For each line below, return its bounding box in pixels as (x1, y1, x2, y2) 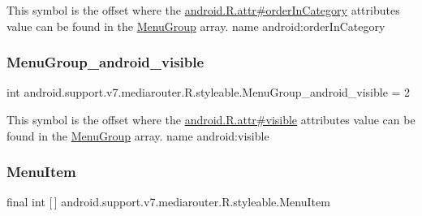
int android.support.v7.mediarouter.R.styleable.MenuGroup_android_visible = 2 (6, 84, 411, 101)
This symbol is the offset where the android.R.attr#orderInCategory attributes (6, 2, 400, 18)
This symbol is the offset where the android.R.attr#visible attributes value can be (6, 111, 416, 127)
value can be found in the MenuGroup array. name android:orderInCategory (6, 17, 385, 34)
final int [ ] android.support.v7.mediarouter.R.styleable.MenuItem (6, 193, 330, 210)
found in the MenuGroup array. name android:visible (6, 127, 269, 144)
